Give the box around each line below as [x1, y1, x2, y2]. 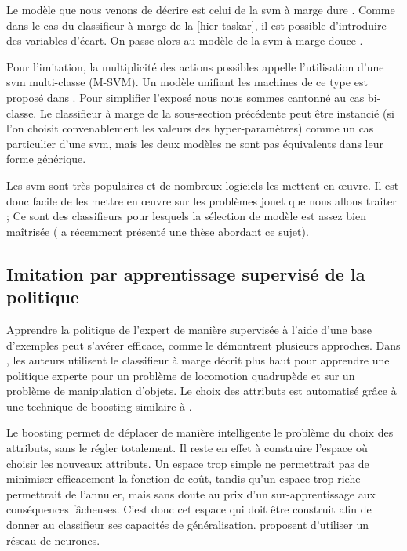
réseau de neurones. [6, 531, 100, 548]
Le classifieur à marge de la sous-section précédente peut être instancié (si [39, 104, 394, 121]
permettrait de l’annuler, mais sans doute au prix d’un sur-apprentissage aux [6, 485, 376, 502]
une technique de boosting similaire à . [6, 397, 192, 414]
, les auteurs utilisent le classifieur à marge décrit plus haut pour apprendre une [6, 352, 390, 368]
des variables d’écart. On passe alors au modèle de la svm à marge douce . [6, 32, 363, 49]
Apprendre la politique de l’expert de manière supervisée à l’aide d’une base [6, 321, 372, 337]
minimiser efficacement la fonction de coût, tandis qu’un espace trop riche [6, 470, 361, 487]
